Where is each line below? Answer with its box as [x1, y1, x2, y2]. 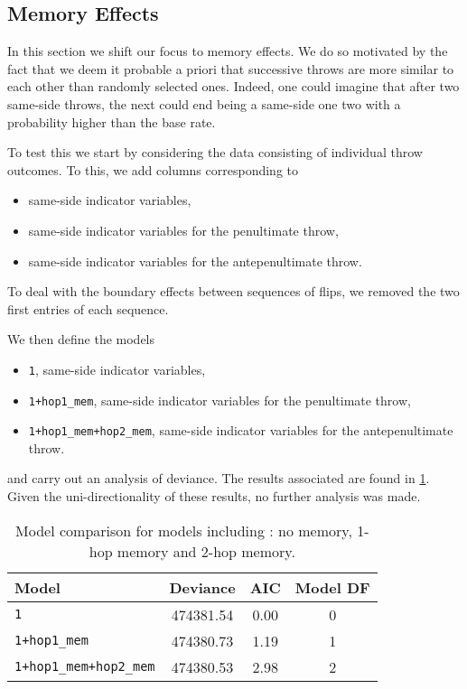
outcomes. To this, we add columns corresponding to [7, 160, 298, 179]
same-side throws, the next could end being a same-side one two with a [7, 94, 401, 113]
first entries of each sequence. [7, 299, 169, 318]
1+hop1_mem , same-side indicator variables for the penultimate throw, [28, 390, 411, 409]
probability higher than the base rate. [7, 112, 216, 131]
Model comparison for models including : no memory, [15, 519, 352, 541]
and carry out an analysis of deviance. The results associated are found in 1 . [7, 469, 430, 488]
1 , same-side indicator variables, [28, 359, 206, 378]
